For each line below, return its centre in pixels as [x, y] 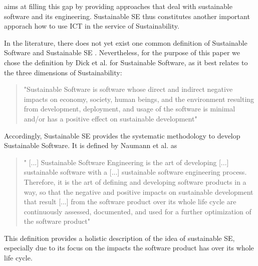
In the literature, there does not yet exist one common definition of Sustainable [126, 42]
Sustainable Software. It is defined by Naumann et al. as [91, 145]
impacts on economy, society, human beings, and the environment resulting [139, 99]
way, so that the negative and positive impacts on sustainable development [139, 191]
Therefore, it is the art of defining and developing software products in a [135, 181]
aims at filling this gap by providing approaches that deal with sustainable [118, 6]
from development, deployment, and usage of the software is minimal [130, 109]
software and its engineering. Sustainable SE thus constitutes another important [127, 16]
